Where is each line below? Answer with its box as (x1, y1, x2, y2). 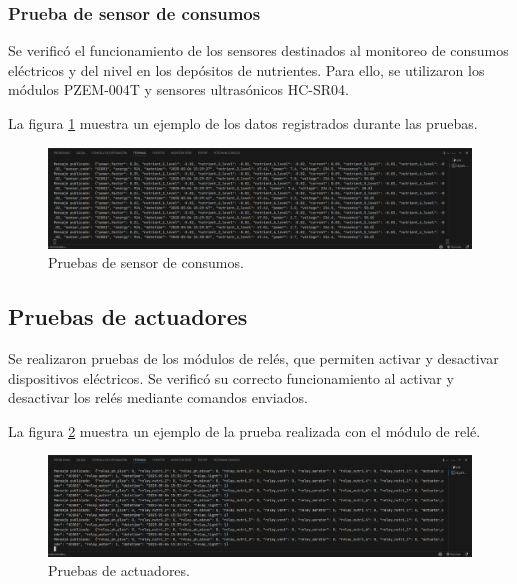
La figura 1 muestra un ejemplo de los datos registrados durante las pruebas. (8, 113, 478, 133)
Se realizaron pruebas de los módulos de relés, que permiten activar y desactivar (8, 348, 499, 369)
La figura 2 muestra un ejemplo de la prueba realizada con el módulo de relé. (8, 420, 481, 441)
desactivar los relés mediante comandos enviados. (8, 387, 308, 408)
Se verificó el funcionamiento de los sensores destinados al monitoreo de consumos (8, 40, 509, 61)
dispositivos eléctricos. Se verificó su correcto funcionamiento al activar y (8, 367, 454, 388)
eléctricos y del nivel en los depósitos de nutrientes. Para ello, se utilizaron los (8, 59, 485, 80)
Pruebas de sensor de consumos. (48, 252, 244, 273)
